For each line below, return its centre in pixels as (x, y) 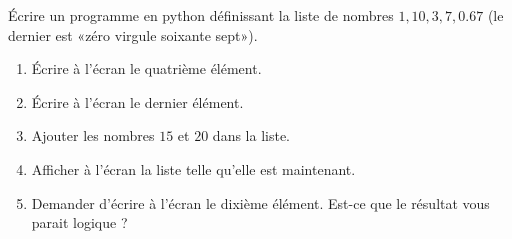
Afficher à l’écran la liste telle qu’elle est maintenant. (193, 168)
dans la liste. (251, 135)
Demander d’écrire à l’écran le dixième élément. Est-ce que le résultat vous (260, 202)
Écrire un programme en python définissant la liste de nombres (201, 15)
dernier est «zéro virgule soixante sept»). (133, 34)
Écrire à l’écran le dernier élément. (137, 101)
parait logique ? (79, 222)
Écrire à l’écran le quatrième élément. (146, 68)
